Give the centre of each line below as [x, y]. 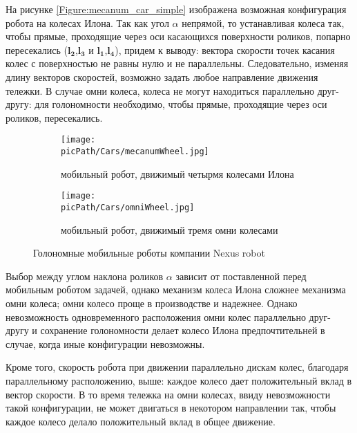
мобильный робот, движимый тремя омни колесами [170, 229]
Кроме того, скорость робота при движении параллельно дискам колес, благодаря [177, 367]
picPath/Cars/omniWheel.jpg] [128, 207]
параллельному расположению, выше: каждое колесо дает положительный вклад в [179, 380]
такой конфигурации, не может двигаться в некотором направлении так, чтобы [171, 408]
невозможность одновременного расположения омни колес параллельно [156, 316]
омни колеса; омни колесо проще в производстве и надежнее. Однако [152, 303]
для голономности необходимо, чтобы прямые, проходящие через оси [181, 104]
